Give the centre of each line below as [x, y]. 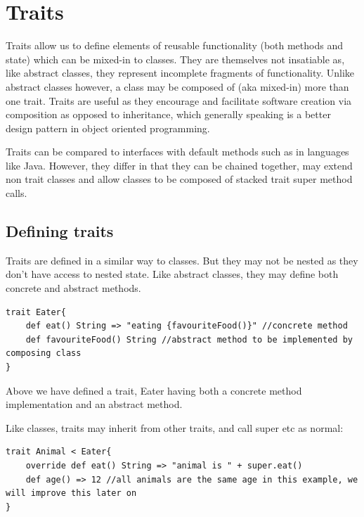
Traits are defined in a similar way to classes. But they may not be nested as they [182, 260]
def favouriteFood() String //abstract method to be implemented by [189, 339]
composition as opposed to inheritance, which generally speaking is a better [168, 114]
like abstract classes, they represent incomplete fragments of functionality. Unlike [180, 73]
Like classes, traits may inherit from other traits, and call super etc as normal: [175, 427]
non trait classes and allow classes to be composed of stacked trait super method [179, 179]
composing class [44, 353]
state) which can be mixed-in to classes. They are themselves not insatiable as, [175, 59]
